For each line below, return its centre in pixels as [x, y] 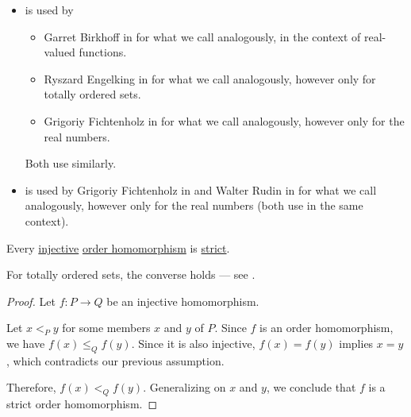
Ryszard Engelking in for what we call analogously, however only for [210, 78]
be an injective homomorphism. [183, 301]
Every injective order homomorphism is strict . [118, 247]
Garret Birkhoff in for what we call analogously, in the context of [202, 36]
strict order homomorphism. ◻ [82, 404]
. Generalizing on [184, 387]
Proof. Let [31, 301]
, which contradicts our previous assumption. [115, 360]
